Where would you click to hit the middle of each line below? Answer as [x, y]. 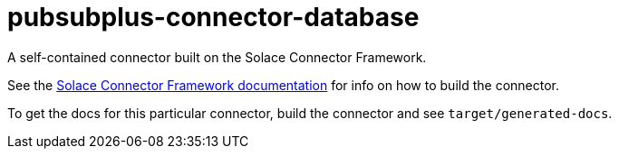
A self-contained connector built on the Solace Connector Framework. [217, 57]
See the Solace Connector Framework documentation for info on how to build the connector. [283, 85]
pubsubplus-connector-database [213, 17]
